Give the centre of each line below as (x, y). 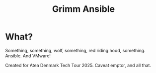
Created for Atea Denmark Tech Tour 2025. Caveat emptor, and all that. (78, 65)
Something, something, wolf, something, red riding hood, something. (75, 50)
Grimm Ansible (83, 9)
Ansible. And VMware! (28, 56)
